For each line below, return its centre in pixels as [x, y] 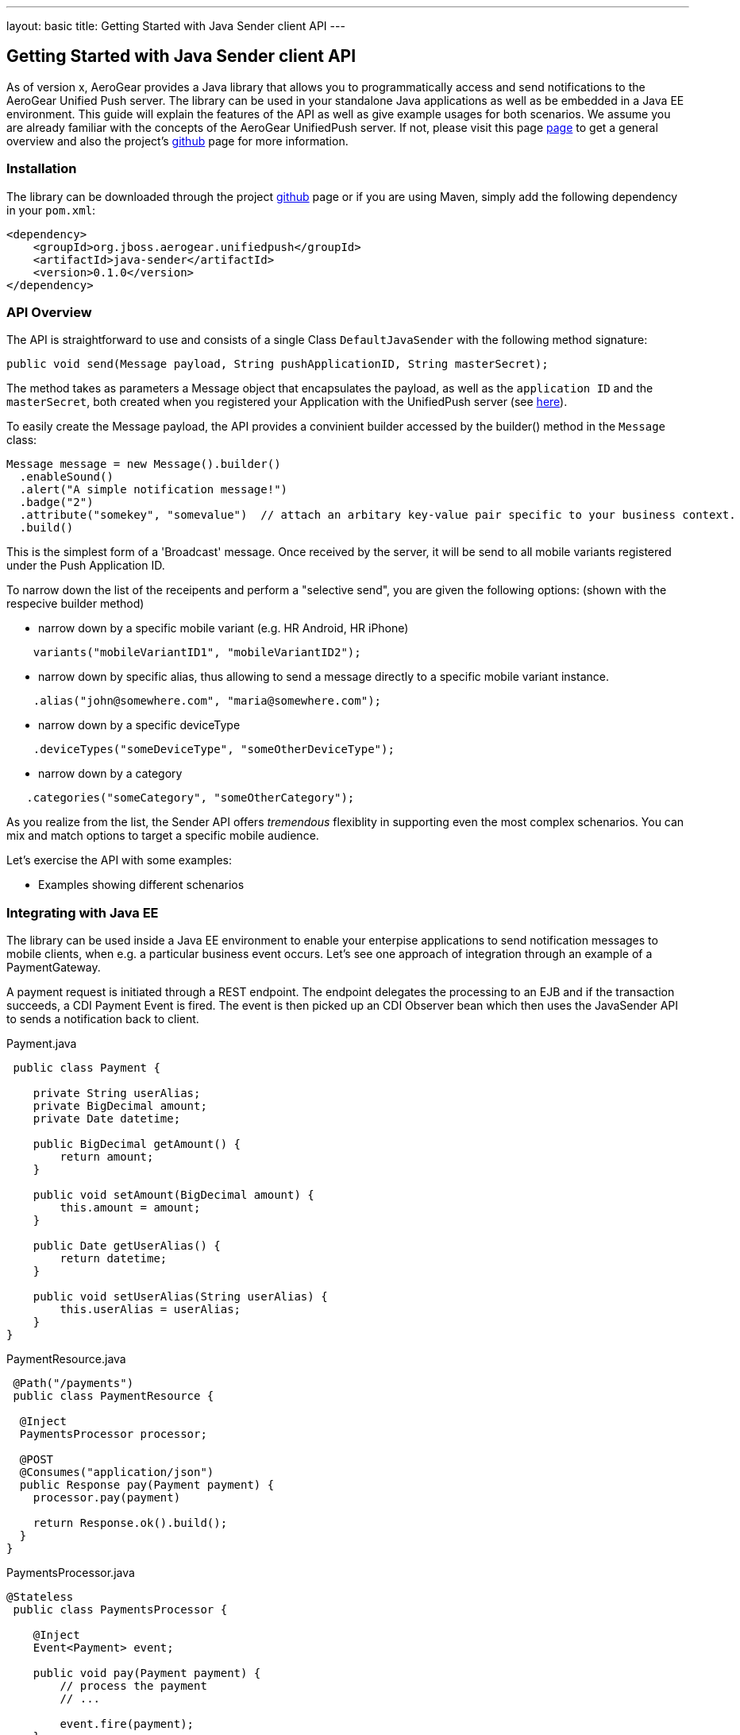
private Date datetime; [107, 1119]
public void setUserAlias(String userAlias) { [180, 1297]
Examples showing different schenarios [141, 885]
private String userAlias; [117, 1094]
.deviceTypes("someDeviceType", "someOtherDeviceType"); [214, 750]
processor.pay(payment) [107, 1498]
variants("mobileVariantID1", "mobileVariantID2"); [197, 653]
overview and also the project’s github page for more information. [177, 141]
